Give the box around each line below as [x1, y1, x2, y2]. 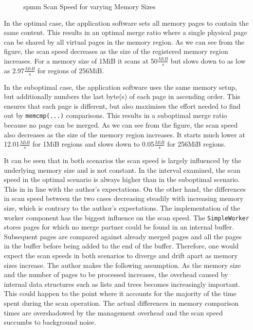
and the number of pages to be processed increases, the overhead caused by [4, 269, 228, 280]
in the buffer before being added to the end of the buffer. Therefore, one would [4, 241, 239, 251]
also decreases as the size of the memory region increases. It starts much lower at [4, 129, 245, 139]
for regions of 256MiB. [37, 65, 104, 75]
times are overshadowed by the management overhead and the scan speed [4, 307, 223, 317]
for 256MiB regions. [167, 139, 226, 149]
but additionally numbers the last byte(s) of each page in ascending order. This [4, 91, 240, 101]
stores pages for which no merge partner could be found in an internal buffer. [4, 222, 234, 232]
